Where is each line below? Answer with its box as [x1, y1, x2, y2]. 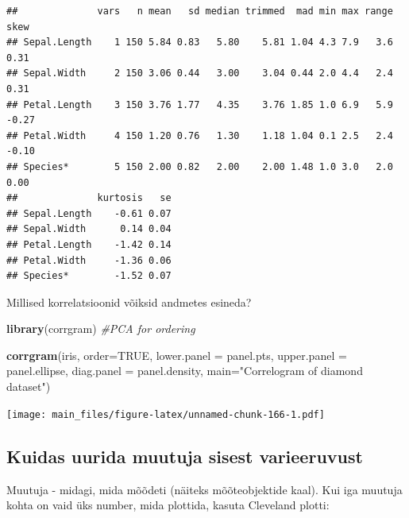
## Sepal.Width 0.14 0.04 [6, 223, 172, 235]
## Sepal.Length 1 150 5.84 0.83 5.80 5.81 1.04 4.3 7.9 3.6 [6, 37, 393, 48]
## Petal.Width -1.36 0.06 [6, 254, 172, 266]
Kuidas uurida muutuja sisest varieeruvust [6, 443, 363, 468]
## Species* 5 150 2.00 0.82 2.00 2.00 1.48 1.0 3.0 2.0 [6, 160, 393, 172]
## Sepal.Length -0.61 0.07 [6, 207, 172, 219]
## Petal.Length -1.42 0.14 [6, 238, 172, 250]
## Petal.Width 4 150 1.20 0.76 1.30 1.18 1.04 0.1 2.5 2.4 [6, 129, 393, 141]
